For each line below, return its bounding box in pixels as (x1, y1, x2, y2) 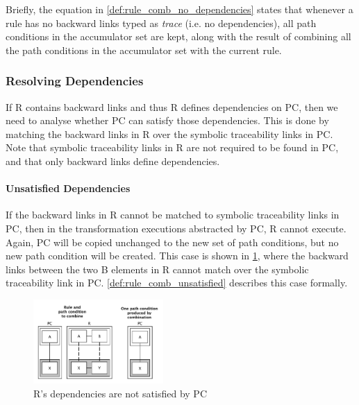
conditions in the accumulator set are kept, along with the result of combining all (6, 29, 351, 44)
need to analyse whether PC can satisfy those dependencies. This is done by (6, 113, 329, 128)
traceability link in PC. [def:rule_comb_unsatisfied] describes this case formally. (6, 275, 348, 290)
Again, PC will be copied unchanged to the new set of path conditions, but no (6, 234, 339, 249)
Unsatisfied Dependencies (6, 181, 131, 196)
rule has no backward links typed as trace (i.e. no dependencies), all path (6, 15, 317, 30)
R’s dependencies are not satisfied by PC (33, 386, 207, 400)
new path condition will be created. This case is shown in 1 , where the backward (6, 248, 349, 263)
